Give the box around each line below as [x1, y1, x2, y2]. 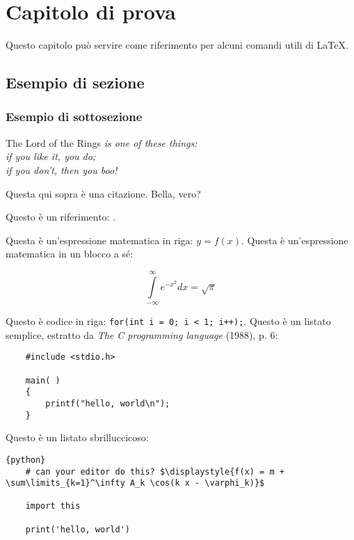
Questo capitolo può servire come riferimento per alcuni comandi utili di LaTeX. [6, 38, 348, 52]
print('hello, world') [25, 524, 130, 534]
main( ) [25, 375, 61, 386]
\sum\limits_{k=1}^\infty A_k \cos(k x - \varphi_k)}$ [6, 478, 265, 489]
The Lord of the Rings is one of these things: [6, 135, 198, 150]
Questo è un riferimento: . [6, 209, 116, 224]
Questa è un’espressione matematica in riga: [6, 232, 193, 247]
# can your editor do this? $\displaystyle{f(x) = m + [25, 466, 284, 477]
